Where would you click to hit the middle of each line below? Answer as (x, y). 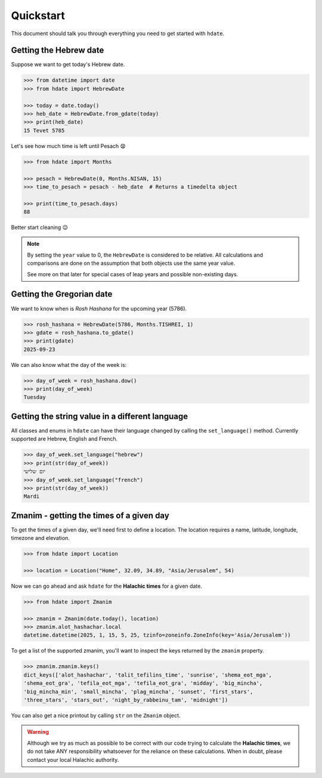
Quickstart (38, 16)
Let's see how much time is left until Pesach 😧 (69, 146)
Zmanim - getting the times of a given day (90, 515)
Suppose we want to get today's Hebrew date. (68, 64)
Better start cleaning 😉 (40, 227)
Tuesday (35, 397)
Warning (38, 732)
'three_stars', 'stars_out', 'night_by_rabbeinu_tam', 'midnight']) (126, 700)
